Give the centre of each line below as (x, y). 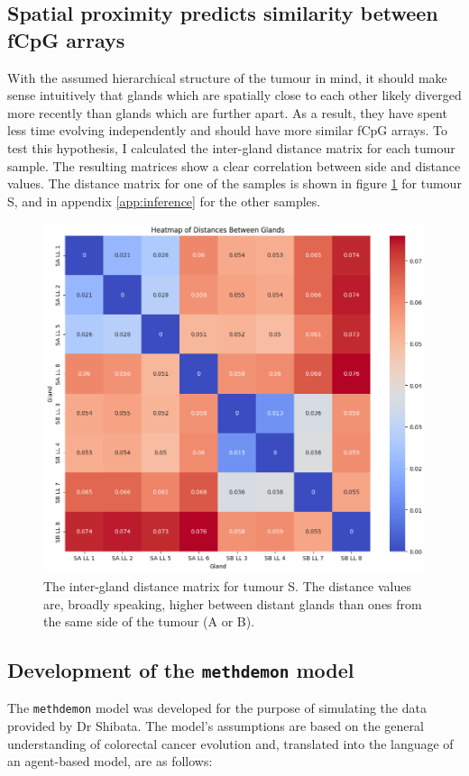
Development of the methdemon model (181, 670)
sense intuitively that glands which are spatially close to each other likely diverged (234, 95)
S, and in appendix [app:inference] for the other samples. (164, 201)
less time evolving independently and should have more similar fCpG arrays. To (227, 130)
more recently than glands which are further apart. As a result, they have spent (227, 112)
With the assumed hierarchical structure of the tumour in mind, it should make (227, 77)
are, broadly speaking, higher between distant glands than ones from (233, 603)
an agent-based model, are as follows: (110, 761)
